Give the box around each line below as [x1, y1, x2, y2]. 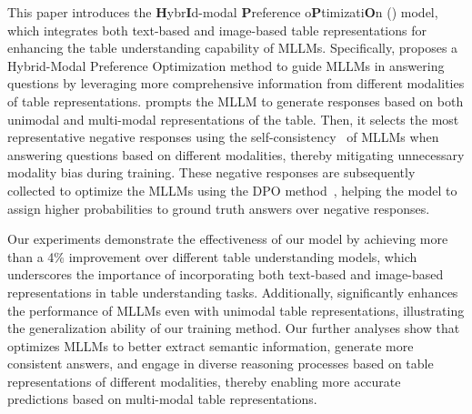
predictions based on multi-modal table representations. [7, 389, 317, 409]
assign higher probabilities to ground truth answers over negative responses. [7, 198, 430, 217]
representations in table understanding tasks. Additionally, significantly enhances [7, 282, 458, 301]
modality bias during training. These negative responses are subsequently [7, 163, 416, 182]
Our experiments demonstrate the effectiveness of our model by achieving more [7, 229, 448, 248]
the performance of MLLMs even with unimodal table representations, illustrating [7, 300, 465, 319]
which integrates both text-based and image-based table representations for [7, 20, 427, 39]
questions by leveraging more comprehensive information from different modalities [7, 74, 465, 93]
